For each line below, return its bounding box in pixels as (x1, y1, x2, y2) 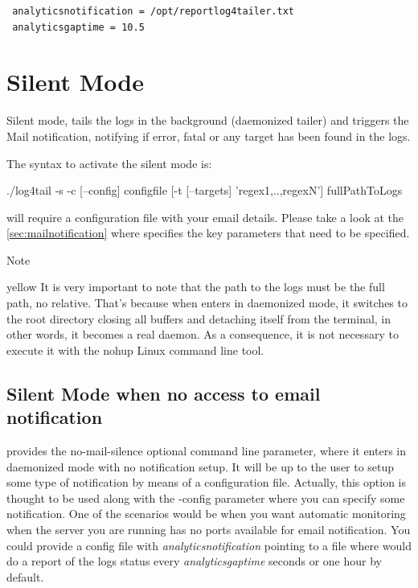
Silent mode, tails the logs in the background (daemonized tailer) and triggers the (6, 112, 409, 129)
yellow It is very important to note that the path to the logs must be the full (6, 278, 385, 295)
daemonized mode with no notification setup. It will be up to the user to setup (6, 458, 395, 475)
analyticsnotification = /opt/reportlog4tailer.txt (12, 6, 294, 17)
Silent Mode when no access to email (6, 380, 321, 405)
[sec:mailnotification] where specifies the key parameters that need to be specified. (6, 224, 410, 241)
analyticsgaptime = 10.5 (12, 21, 145, 33)
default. (6, 568, 44, 585)
